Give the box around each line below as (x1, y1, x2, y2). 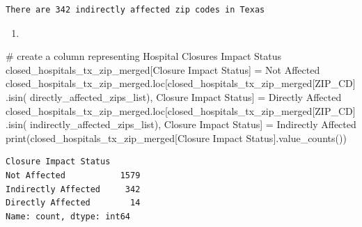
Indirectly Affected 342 (6, 184, 141, 194)
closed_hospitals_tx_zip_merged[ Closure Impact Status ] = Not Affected (6, 62, 320, 77)
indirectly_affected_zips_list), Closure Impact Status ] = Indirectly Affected (30, 117, 356, 132)
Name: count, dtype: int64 (6, 211, 130, 221)
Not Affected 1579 (6, 170, 141, 180)
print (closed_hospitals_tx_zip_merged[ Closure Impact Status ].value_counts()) (6, 130, 347, 145)
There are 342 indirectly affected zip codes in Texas (6, 5, 265, 15)
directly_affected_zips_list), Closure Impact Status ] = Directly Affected (30, 89, 342, 104)
